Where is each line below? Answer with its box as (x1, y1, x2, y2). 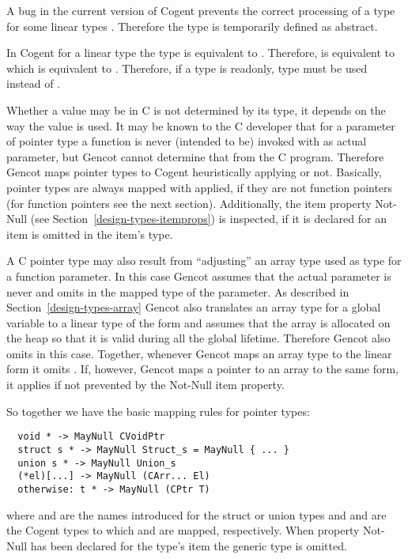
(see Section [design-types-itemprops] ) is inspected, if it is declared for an (30, 210, 387, 227)
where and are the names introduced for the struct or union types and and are (6, 506, 387, 523)
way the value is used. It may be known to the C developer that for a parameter (6, 117, 395, 134)
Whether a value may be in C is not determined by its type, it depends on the (6, 101, 386, 118)
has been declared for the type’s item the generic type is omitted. (30, 537, 347, 553)
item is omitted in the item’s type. (6, 225, 173, 242)
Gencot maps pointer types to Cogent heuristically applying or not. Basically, (6, 164, 382, 180)
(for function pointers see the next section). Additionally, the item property (6, 195, 372, 211)
